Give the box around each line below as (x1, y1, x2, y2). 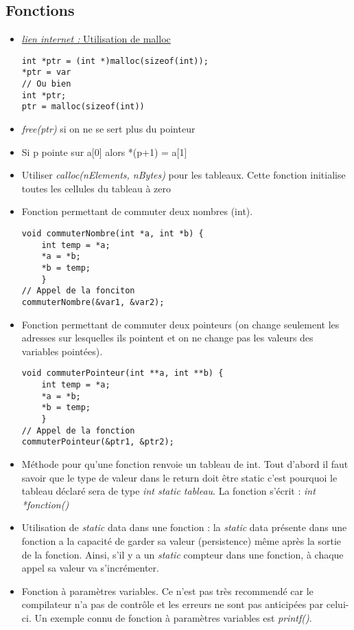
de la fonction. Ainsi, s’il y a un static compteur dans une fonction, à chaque (21, 547, 344, 561)
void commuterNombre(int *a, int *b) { (21, 229, 204, 239)
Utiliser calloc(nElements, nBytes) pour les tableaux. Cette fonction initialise (21, 168, 346, 182)
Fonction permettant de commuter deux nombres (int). (21, 204, 253, 218)
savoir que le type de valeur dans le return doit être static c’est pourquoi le (21, 470, 338, 484)
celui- (326, 597, 349, 611)
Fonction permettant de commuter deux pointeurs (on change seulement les (21, 317, 340, 331)
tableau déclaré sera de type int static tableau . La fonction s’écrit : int (21, 484, 316, 498)
